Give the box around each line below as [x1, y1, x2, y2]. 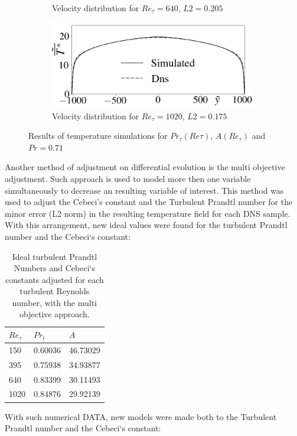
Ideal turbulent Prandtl [12, 250, 97, 262]
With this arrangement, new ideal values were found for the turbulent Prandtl [5, 219, 288, 231]
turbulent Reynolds [19, 285, 90, 297]
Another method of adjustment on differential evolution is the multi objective [5, 161, 285, 173]
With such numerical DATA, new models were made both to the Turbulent [5, 410, 277, 422]
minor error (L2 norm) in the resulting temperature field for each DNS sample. [5, 207, 291, 219]
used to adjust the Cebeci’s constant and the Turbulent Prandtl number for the [5, 196, 293, 208]
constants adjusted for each [5, 273, 104, 285]
